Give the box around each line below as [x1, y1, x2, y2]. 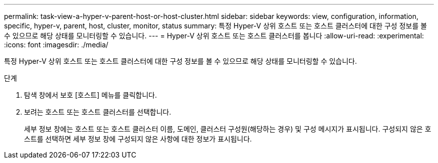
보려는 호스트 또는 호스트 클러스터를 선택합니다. [24, 108, 171, 116]
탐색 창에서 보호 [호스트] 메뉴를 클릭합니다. [24, 91, 157, 99]
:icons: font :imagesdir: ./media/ [4, 40, 108, 49]
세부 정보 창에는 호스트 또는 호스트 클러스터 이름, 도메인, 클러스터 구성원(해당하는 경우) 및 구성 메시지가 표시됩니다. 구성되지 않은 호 [24, 125, 431, 133]
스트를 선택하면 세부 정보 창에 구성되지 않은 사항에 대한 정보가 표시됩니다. [24, 135, 252, 143]
